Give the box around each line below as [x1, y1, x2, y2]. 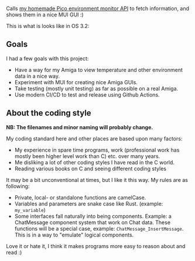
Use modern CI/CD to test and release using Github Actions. [14, 91, 160, 98]
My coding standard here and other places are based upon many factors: [6, 135, 183, 142]
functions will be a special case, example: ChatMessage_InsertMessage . [14, 225, 184, 232]
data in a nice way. [14, 73, 60, 80]
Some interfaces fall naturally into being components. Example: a [14, 212, 172, 219]
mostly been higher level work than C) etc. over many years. [14, 152, 160, 160]
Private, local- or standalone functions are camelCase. [14, 194, 146, 201]
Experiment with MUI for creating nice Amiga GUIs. [14, 78, 138, 85]
